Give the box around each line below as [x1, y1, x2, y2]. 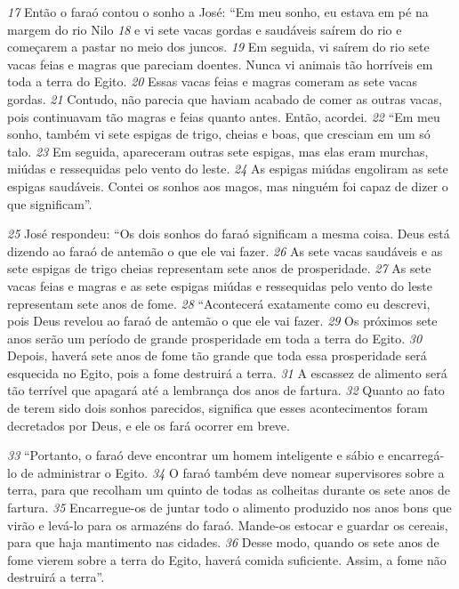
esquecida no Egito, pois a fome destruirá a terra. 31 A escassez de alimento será [7, 363, 447, 382]
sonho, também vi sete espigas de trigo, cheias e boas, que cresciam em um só [7, 125, 431, 143]
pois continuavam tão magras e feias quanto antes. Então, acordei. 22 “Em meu [7, 107, 440, 125]
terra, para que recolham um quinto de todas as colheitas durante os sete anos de [7, 480, 451, 499]
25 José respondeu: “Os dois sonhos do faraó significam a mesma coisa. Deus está [7, 224, 450, 243]
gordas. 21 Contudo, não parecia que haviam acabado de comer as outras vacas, [7, 89, 442, 108]
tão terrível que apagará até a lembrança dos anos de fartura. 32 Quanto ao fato [7, 381, 445, 399]
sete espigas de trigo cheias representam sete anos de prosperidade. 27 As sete [7, 259, 431, 278]
